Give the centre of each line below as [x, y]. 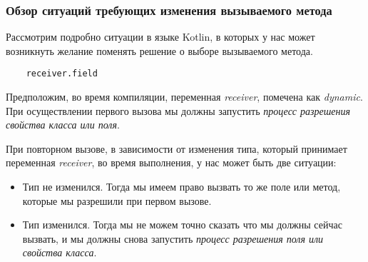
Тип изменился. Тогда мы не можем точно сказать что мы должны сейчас [182, 225]
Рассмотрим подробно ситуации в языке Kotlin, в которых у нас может [160, 37]
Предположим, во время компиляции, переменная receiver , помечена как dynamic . [184, 97]
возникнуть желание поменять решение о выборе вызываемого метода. [159, 50]
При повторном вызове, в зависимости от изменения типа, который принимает [177, 148]
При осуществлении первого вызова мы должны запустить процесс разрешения [178, 110]
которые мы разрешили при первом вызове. [117, 200]
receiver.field [62, 74]
